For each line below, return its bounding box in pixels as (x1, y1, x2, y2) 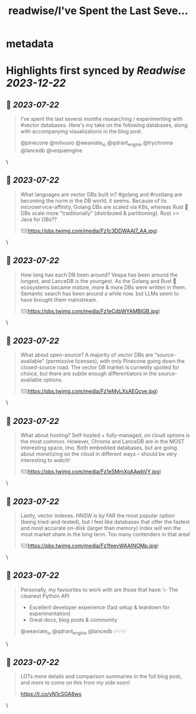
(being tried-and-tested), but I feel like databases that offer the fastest (20, 518, 190, 526)
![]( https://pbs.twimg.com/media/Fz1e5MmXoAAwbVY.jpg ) (20, 468, 162, 475)
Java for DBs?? (20, 215, 57, 223)
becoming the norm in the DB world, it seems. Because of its (20, 197, 167, 204)
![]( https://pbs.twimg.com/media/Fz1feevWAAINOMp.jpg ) (20, 542, 159, 550)
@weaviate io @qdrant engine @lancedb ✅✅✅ (20, 627, 127, 636)
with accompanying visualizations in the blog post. (20, 128, 143, 135)
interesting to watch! (20, 457, 70, 464)
